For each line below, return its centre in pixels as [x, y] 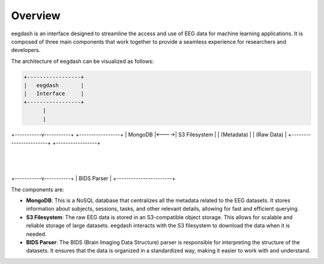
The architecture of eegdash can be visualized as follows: [82, 61]
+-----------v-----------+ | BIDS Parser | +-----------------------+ [94, 178]
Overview [36, 16]
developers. [26, 50]
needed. [36, 234]
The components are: [37, 189]
